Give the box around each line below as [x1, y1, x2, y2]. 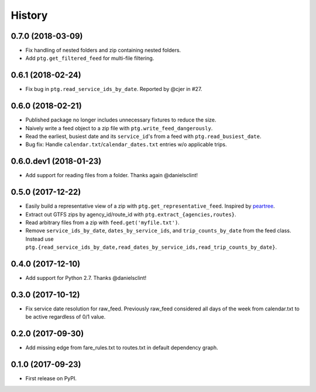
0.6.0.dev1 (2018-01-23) [11, 156, 102, 167]
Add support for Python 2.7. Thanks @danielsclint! [25, 275, 146, 282]
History [11, 9, 48, 22]
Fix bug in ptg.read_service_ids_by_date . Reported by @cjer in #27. [25, 86, 202, 93]
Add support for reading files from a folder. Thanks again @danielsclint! [25, 172, 198, 179]
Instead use [25, 235, 54, 242]
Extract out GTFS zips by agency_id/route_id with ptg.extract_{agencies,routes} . [25, 211, 236, 218]
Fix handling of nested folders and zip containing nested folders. [25, 47, 181, 54]
